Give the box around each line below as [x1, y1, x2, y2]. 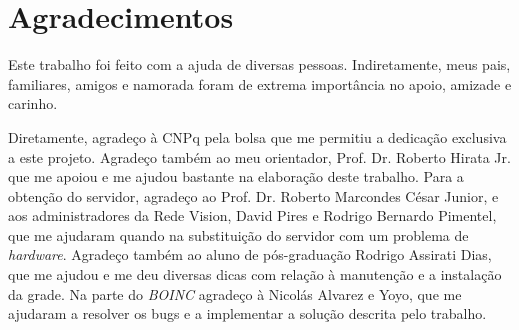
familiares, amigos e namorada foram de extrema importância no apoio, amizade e [8, 73, 512, 94]
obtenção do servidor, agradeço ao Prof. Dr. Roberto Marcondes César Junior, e [8, 185, 499, 206]
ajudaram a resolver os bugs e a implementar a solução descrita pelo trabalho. [8, 303, 487, 324]
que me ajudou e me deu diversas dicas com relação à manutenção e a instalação [8, 264, 502, 285]
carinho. [8, 93, 58, 114]
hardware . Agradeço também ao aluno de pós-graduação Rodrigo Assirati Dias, [8, 244, 492, 265]
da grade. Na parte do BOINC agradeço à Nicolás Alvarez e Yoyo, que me [8, 283, 462, 304]
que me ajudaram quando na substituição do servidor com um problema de [8, 224, 469, 245]
